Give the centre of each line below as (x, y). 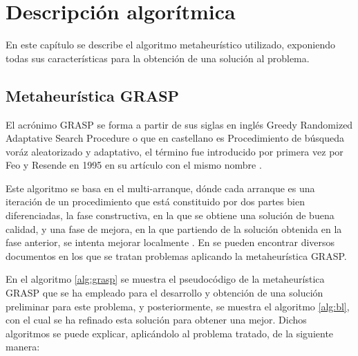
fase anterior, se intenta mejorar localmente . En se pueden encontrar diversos (170, 242)
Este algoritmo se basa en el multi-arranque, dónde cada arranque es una (160, 188)
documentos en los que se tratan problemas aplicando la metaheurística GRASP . (176, 255)
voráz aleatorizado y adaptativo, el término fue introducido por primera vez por (175, 151)
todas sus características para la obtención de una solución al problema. (158, 58)
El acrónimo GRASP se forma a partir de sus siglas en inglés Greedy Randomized (179, 124)
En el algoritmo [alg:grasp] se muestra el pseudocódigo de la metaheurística (165, 279)
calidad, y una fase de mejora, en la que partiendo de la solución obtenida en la (174, 228)
